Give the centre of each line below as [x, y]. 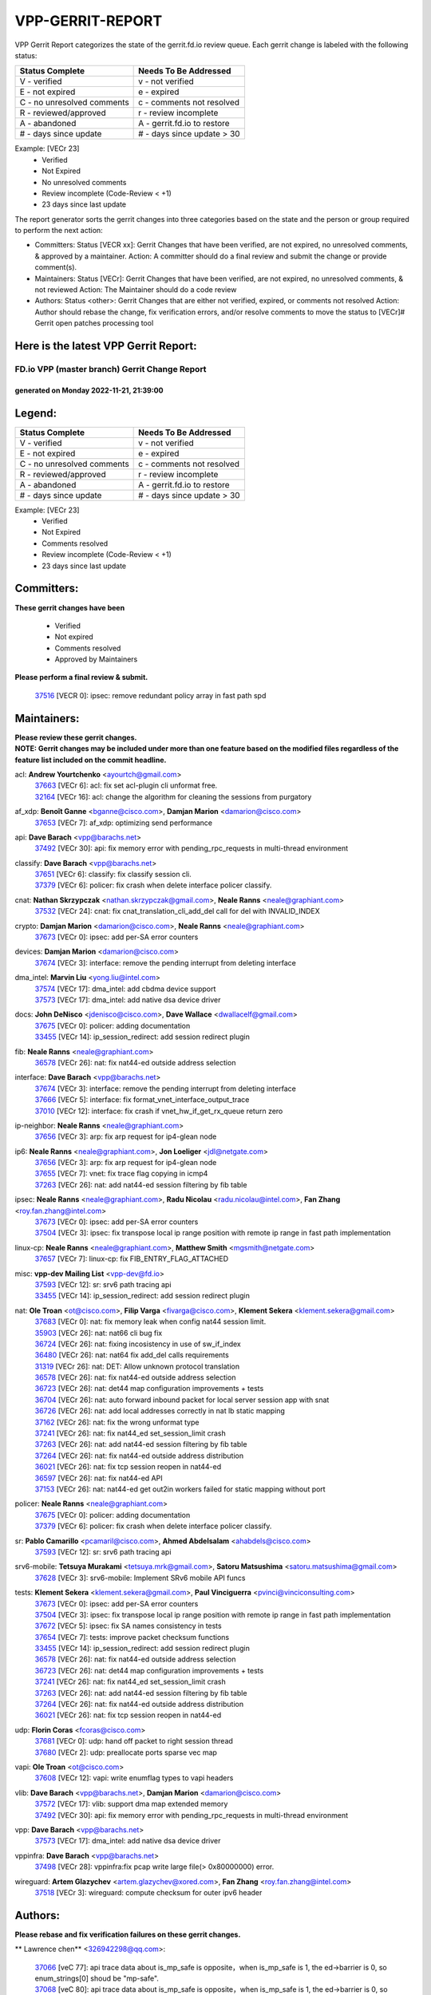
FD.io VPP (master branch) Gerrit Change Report [111, 369]
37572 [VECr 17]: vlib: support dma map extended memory [131, 1804]
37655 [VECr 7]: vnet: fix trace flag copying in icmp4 [121, 1174]
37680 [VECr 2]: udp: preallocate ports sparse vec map [126, 1752]
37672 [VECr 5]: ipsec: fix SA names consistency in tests [129, 1626]
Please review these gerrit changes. [76, 737]
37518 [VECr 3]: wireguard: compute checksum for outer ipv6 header [148, 1892]
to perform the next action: [59, 231]
